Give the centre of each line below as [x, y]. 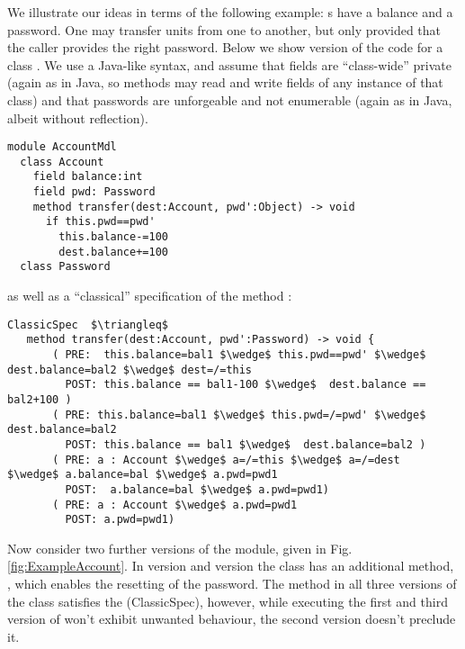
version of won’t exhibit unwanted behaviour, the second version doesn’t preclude [232, 619]
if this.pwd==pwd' [100, 222]
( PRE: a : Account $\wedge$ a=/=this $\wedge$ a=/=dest [226, 460]
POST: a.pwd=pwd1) [120, 520]
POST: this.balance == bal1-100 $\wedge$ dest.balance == [246, 385]
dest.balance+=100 [113, 252]
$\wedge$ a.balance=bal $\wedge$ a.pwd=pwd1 [143, 475]
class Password [65, 267]
